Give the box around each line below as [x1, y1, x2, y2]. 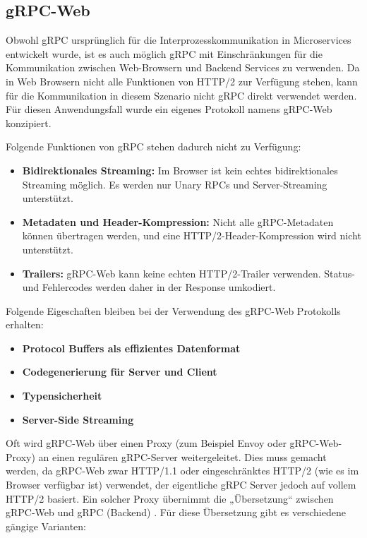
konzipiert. [6, 115, 52, 130]
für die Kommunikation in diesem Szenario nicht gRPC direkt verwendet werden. [6, 88, 357, 102]
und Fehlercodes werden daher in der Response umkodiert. [22, 280, 276, 294]
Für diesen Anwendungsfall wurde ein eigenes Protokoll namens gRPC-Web [6, 102, 332, 116]
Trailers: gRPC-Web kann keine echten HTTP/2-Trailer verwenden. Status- [22, 265, 355, 280]
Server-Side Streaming [22, 412, 134, 426]
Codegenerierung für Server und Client [22, 364, 217, 379]
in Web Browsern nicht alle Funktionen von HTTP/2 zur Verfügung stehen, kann [6, 73, 358, 88]
